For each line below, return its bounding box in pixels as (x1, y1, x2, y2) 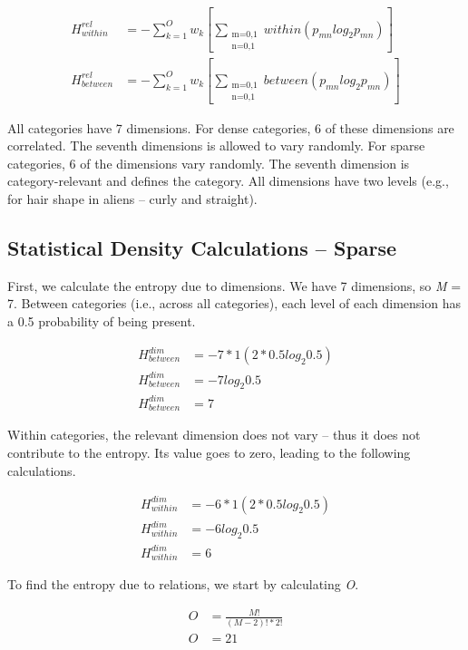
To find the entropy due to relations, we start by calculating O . (7, 575, 359, 594)
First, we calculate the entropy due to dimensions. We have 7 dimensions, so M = (7, 276, 462, 295)
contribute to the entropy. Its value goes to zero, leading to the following (7, 442, 411, 461)
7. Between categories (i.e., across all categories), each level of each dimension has (7, 294, 461, 313)
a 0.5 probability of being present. (7, 311, 196, 330)
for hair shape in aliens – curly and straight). (7, 189, 258, 208)
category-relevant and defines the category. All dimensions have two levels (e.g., (7, 171, 449, 190)
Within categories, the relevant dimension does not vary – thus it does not (7, 425, 421, 444)
